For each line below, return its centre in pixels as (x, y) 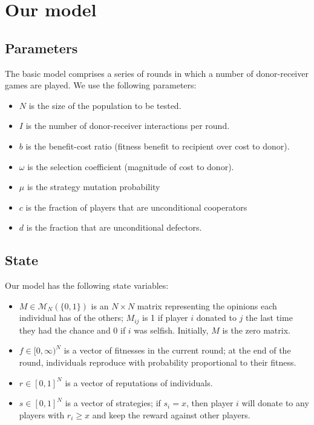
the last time (269, 318)
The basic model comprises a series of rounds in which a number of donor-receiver (157, 73)
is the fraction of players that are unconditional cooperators (136, 207)
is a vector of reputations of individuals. (139, 382)
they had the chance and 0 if (72, 330)
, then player (210, 403)
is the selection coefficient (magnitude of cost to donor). (131, 166)
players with (42, 414)
